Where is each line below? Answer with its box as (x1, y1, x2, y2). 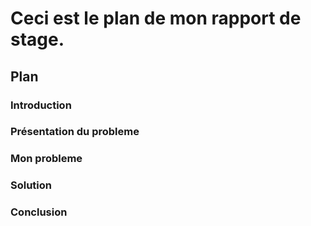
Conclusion (10, 205, 68, 219)
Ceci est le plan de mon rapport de (10, 7, 302, 30)
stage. (10, 28, 65, 51)
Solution (10, 178, 53, 192)
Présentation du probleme (10, 125, 140, 139)
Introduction (10, 98, 72, 112)
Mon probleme (10, 152, 83, 166)
